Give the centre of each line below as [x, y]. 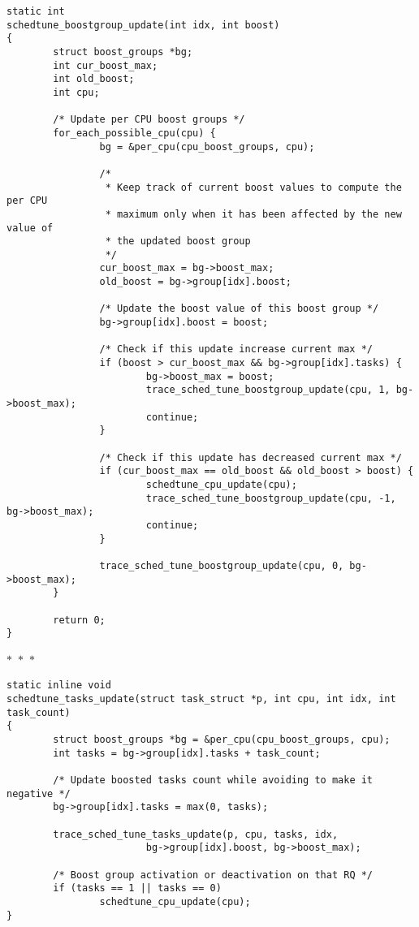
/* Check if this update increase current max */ [236, 349]
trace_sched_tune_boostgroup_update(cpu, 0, [222, 565]
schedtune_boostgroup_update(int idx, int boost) [143, 25]
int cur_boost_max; [106, 65]
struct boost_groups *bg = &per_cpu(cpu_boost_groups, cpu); [222, 740]
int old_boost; [94, 79]
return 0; [79, 620]
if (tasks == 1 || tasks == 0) [137, 888]
